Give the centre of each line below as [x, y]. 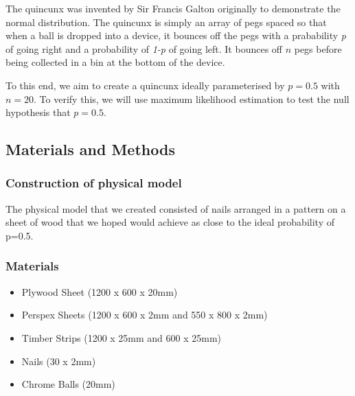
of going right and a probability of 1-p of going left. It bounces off [144, 48]
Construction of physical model [94, 183]
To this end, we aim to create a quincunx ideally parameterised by [145, 85]
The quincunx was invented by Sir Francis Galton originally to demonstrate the [173, 8]
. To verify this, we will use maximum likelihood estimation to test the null [192, 98]
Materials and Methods [90, 149]
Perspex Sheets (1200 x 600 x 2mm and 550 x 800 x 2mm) [145, 315]
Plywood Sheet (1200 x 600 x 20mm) [100, 291]
